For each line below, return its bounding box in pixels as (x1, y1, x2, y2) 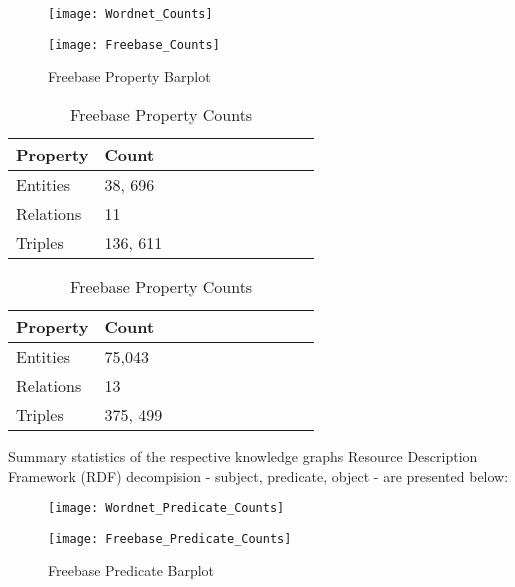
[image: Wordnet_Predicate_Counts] (48, 501, 285, 516)
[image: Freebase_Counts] (48, 37, 220, 52)
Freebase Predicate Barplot (48, 560, 215, 581)
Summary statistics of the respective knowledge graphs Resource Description (8, 445, 478, 466)
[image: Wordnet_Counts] (48, 7, 213, 21)
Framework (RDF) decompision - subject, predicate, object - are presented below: (8, 465, 509, 486)
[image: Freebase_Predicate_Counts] (48, 531, 292, 546)
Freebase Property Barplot (48, 66, 211, 87)
